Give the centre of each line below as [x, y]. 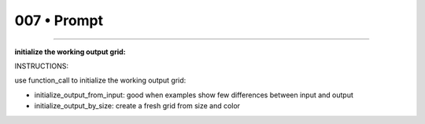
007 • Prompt [59, 20]
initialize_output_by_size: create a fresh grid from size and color [137, 106]
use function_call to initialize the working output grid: [100, 80]
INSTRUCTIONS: [41, 66]
